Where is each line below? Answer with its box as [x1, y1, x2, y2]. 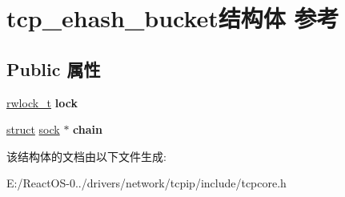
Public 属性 [6, 56, 101, 81]
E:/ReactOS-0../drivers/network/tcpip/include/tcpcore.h [6, 175, 287, 191]
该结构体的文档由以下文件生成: [6, 147, 166, 164]
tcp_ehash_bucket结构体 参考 [6, 2, 339, 34]
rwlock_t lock [6, 94, 78, 111]
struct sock [6, 121, 60, 138]
